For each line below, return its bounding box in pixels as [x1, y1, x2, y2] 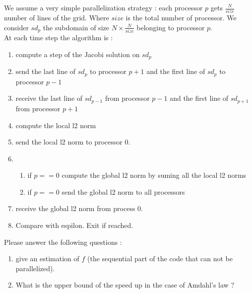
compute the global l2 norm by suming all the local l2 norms [62, 170, 247, 180]
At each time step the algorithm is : [4, 32, 113, 43]
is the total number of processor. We [126, 12, 237, 23]
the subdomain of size [43, 22, 109, 32]
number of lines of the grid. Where [4, 12, 109, 23]
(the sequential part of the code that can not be [87, 253, 233, 264]
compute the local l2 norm [15, 120, 96, 130]
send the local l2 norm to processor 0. [15, 137, 130, 147]
